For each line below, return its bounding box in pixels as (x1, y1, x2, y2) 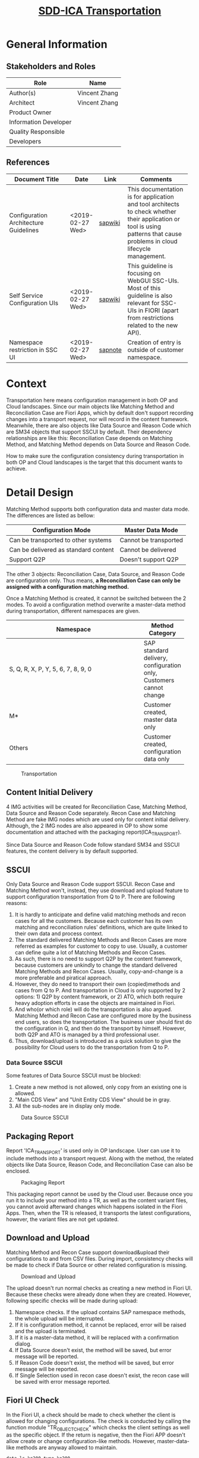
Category (149, 629, 176, 637)
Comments (140, 175, 172, 183)
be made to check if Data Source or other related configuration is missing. (6, 1261, 188, 1268)
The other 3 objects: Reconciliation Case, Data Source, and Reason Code (6, 570, 185, 577)
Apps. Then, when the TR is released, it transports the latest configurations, (6, 1209, 192, 1217)
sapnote (99, 345, 122, 354)
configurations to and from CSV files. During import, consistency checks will (6, 1255, 193, 1262)
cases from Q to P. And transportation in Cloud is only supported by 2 (14, 987, 186, 994)
